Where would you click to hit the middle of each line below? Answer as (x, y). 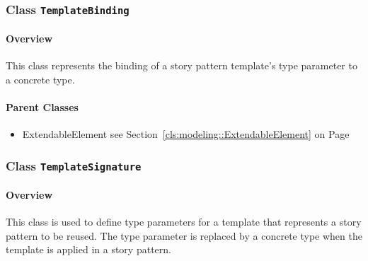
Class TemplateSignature (74, 165)
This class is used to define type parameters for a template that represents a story (184, 221)
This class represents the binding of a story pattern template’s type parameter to (182, 65)
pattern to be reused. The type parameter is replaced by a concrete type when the (184, 235)
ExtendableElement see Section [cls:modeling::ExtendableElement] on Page (186, 134)
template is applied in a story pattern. (88, 249)
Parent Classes (42, 106)
